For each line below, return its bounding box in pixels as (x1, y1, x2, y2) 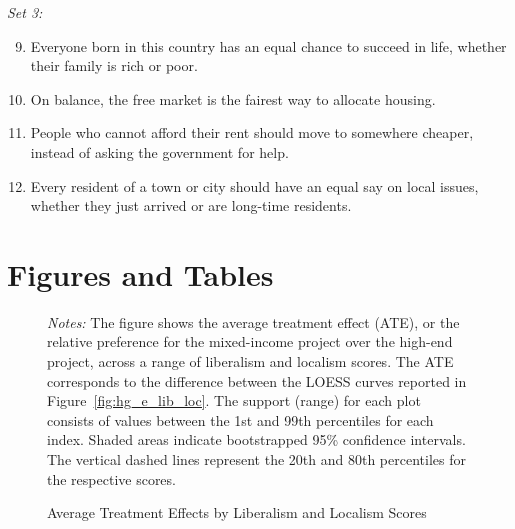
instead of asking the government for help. (30, 141, 289, 162)
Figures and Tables (7, 253, 274, 294)
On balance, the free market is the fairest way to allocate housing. (30, 88, 436, 109)
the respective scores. (47, 468, 176, 489)
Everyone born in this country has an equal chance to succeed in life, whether (30, 35, 507, 56)
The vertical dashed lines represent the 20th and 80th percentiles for (47, 449, 466, 470)
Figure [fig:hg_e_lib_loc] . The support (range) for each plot (47, 390, 421, 411)
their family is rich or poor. (30, 55, 198, 76)
